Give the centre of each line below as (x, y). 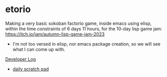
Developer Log (21, 59)
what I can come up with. (39, 49)
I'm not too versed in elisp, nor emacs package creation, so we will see (87, 44)
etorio (18, 9)
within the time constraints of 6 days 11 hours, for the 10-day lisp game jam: (84, 28)
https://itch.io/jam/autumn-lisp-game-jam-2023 (55, 34)
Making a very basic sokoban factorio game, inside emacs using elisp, (78, 23)
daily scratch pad (31, 69)
